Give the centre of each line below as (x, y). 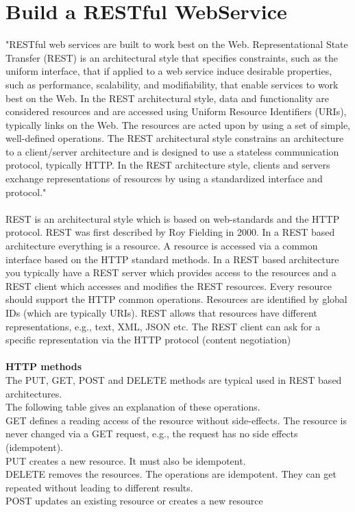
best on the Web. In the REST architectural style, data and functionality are (168, 98)
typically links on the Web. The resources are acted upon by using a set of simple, (178, 124)
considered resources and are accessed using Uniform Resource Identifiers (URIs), (176, 111)
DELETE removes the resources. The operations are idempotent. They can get (171, 474)
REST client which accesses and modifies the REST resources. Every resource (169, 285)
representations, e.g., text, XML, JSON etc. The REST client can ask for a (163, 326)
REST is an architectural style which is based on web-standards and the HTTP (173, 218)
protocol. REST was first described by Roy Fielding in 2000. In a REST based (170, 232)
